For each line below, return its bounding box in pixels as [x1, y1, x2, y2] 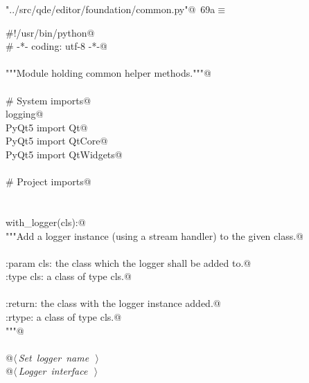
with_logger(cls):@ [6, 214, 86, 229]
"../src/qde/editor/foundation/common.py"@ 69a [6, 2, 215, 16]
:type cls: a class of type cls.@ [6, 269, 132, 283]
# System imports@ [6, 93, 91, 107]
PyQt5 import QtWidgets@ [6, 147, 123, 161]
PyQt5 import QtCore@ [6, 133, 108, 148]
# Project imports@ [6, 174, 91, 189]
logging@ [6, 106, 44, 121]
